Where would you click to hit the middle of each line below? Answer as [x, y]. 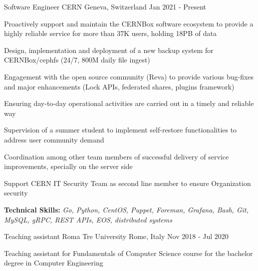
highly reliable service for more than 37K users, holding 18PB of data [110, 33]
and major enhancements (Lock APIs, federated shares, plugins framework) [119, 86]
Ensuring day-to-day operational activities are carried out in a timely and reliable [129, 103]
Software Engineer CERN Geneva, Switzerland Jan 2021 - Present [105, 6]
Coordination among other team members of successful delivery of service [117, 156]
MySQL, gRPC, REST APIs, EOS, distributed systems [88, 219]
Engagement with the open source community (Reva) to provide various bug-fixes [129, 76]
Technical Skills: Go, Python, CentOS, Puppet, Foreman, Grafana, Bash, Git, [126, 209]
